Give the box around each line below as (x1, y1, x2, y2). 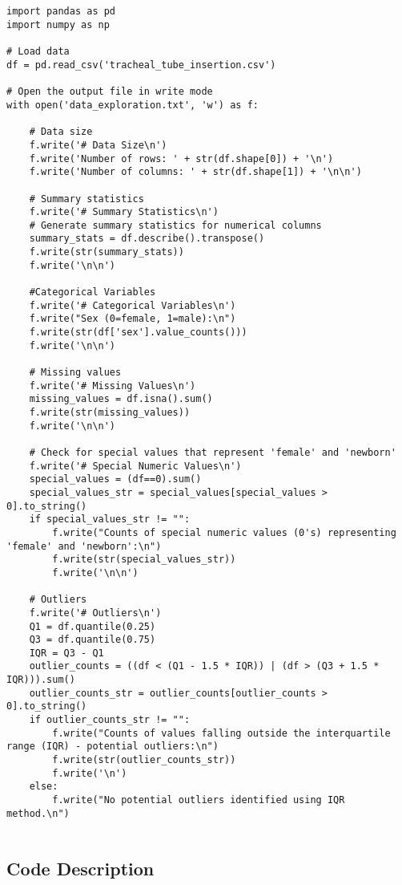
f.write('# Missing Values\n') (29, 380, 196, 392)
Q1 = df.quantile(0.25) (29, 620, 156, 632)
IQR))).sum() (6, 674, 75, 686)
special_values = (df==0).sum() (29, 473, 202, 485)
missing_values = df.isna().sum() (29, 393, 213, 405)
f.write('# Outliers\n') (29, 607, 162, 619)
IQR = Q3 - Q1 (29, 647, 104, 659)
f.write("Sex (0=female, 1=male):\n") (29, 313, 236, 325)
